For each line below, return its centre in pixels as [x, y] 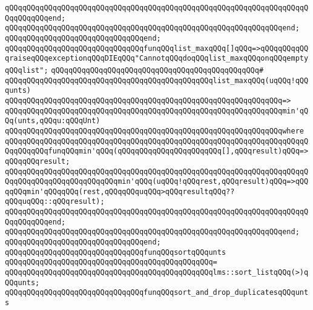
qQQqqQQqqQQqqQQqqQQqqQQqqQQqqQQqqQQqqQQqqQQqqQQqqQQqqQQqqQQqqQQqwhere [154, 131]
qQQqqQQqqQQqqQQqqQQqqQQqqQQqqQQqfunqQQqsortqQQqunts [116, 252]
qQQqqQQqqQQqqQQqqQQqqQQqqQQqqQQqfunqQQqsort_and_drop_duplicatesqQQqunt [157, 293]
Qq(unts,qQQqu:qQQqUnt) [53, 121]
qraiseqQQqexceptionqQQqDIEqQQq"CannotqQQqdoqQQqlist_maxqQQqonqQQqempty [157, 59]
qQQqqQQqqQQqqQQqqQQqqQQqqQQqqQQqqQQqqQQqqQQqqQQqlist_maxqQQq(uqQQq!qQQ [157, 80]
